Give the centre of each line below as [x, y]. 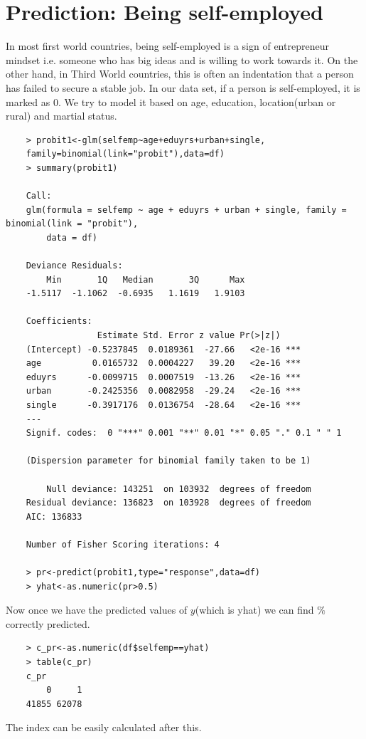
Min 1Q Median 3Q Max [146, 279]
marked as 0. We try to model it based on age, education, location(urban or [171, 101]
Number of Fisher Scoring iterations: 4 [123, 544]
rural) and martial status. [61, 116]
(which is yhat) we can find [254, 610]
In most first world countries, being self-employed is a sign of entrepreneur [167, 46]
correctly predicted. [48, 623]
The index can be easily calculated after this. [104, 727]
